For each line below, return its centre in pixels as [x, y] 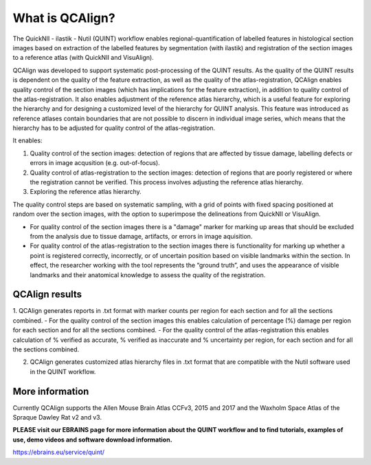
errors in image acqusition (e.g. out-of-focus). [95, 163]
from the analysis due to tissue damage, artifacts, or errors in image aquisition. [141, 236]
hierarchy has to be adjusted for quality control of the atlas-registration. [114, 128]
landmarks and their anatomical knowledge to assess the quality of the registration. [148, 274]
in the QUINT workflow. [63, 371]
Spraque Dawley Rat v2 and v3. [57, 418]
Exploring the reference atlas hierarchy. [86, 192]
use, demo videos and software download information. [92, 440]
